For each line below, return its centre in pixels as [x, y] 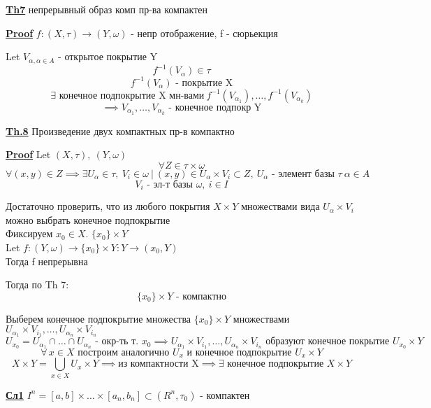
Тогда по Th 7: [37, 284]
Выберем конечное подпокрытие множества [98, 318]
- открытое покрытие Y [108, 56]
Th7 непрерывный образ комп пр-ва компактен [107, 9]
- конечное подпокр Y [215, 107]
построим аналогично [124, 353]
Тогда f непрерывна [47, 261]
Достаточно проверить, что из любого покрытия [108, 206]
